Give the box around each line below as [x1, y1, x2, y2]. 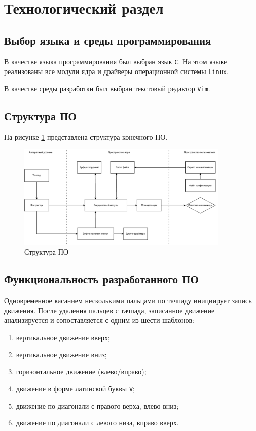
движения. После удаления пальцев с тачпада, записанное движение [4, 305, 215, 315]
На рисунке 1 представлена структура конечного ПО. [4, 131, 168, 142]
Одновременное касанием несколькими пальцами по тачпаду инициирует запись [4, 295, 252, 306]
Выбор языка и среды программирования [4, 32, 211, 48]
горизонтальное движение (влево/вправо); [16, 366, 147, 377]
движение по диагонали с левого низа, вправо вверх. [16, 417, 179, 428]
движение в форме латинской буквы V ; [16, 383, 135, 393]
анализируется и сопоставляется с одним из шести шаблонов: [4, 315, 194, 326]
